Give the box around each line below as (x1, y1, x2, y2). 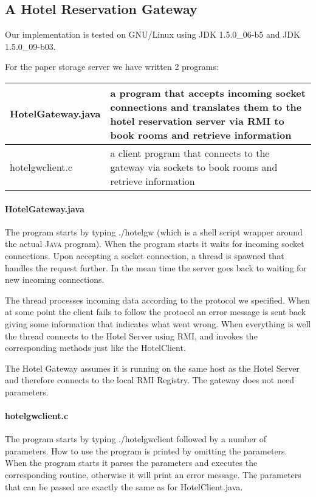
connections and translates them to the (110, 99, 302, 114)
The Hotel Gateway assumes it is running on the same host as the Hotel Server (5, 361, 300, 374)
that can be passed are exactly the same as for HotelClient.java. (5, 480, 243, 493)
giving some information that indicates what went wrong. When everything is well (5, 317, 311, 330)
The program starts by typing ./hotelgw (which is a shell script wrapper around (5, 225, 303, 238)
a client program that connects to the (110, 145, 270, 160)
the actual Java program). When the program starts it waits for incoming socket (5, 237, 304, 250)
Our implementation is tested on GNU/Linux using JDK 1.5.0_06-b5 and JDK (5, 28, 300, 41)
